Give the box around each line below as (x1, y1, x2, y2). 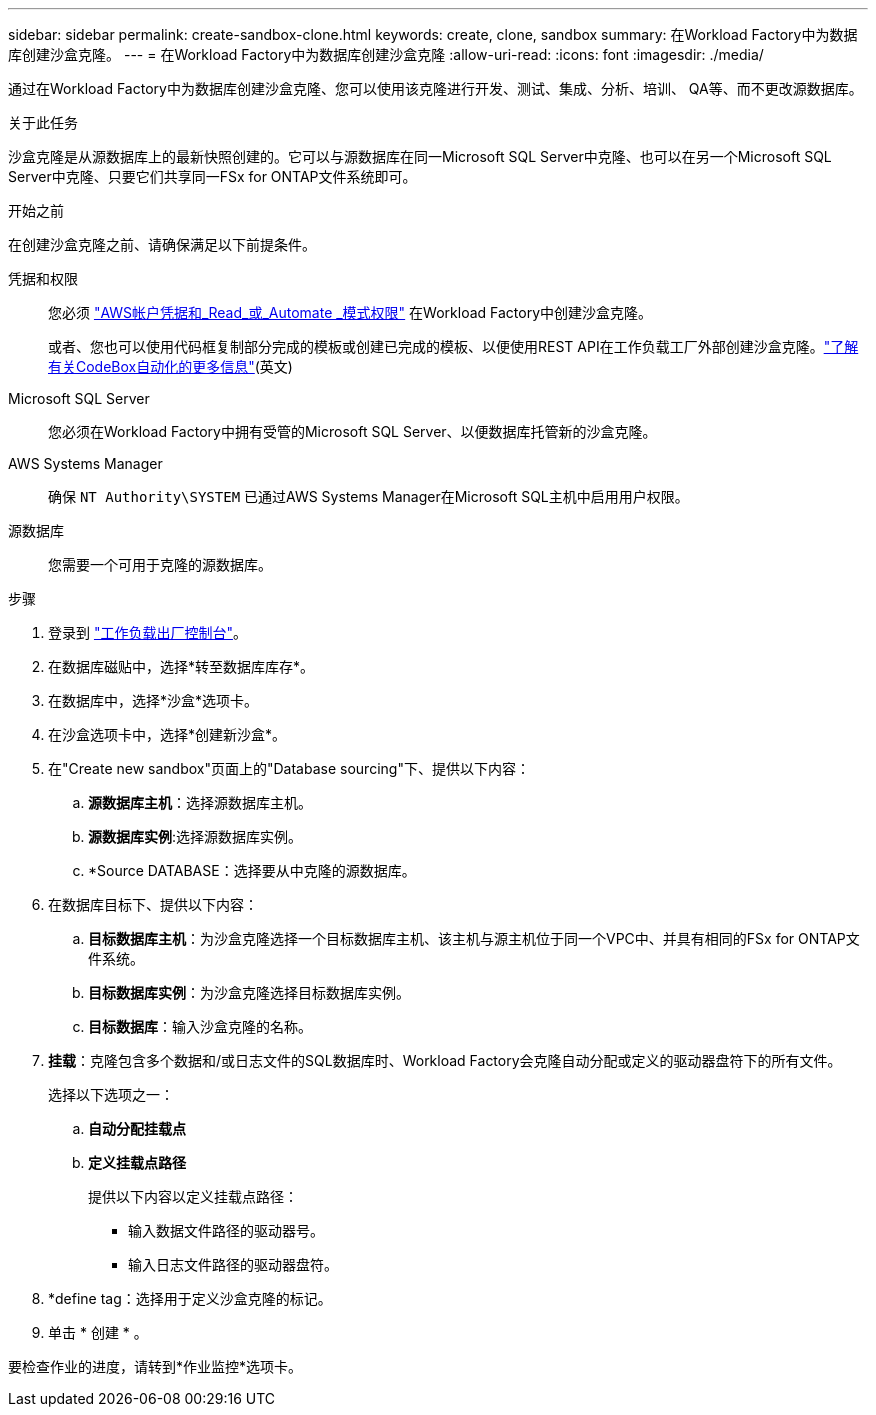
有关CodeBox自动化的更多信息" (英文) (48, 358, 293, 375)
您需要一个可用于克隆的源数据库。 (48, 556, 272, 573)
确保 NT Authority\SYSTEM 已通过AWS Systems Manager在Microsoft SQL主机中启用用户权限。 (48, 488, 689, 505)
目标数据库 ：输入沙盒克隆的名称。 (88, 1018, 312, 1035)
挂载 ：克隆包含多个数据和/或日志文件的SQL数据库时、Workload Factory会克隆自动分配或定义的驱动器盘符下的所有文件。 (48, 1052, 842, 1069)
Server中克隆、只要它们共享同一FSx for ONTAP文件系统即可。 (8, 168, 417, 185)
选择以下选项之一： (48, 1086, 174, 1103)
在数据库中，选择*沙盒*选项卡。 (48, 692, 259, 709)
